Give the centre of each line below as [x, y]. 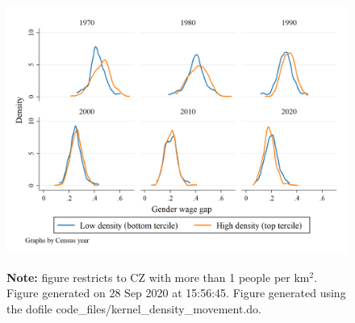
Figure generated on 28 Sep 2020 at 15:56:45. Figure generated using [176, 293]
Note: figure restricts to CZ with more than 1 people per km [158, 277]
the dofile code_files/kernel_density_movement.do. [134, 308]
